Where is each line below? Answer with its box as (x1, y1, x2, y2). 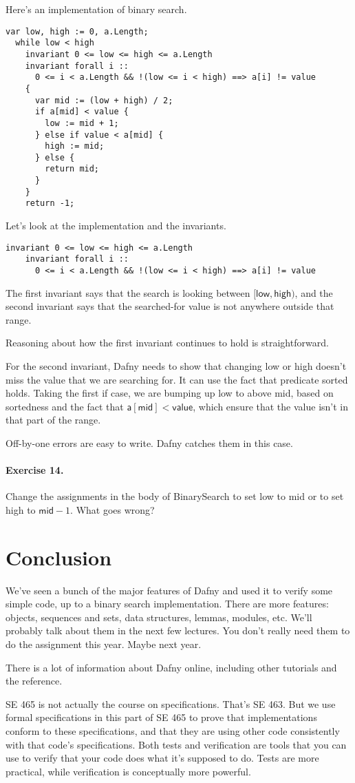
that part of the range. (6, 413, 101, 427)
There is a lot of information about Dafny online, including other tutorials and (6, 660, 337, 674)
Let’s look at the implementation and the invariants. (6, 218, 226, 233)
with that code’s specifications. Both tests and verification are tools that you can (6, 737, 347, 751)
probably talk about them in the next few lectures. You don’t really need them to (6, 623, 350, 638)
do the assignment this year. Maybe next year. (6, 637, 202, 651)
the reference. (6, 674, 63, 688)
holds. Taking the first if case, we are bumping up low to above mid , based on (6, 386, 334, 400)
